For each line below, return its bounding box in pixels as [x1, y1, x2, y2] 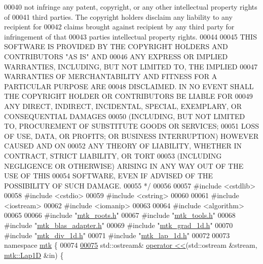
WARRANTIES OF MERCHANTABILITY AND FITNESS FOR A [4, 71, 217, 82]
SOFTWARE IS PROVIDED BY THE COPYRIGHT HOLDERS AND [4, 41, 228, 52]
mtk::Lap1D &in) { [4, 249, 64, 260]
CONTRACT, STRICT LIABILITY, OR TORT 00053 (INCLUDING [4, 150, 222, 161]
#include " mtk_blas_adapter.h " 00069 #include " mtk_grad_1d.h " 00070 [4, 220, 233, 231]
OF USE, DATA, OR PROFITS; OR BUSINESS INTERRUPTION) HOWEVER [4, 130, 259, 141]
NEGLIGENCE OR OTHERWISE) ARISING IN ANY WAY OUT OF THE [4, 160, 244, 171]
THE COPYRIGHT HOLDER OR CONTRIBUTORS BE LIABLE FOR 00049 [4, 91, 253, 101]
